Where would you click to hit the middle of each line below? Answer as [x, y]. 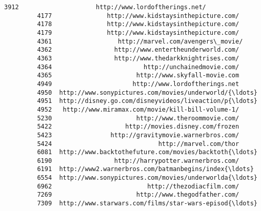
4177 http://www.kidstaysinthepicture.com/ [138, 16]
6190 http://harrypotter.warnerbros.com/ [138, 161]
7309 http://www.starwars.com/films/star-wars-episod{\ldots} [147, 204]
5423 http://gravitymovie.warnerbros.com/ [138, 135]
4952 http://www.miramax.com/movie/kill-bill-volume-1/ [138, 109]
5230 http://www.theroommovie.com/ [138, 118]
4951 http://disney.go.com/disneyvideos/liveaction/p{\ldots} [147, 101]
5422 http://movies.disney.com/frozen [138, 127]
